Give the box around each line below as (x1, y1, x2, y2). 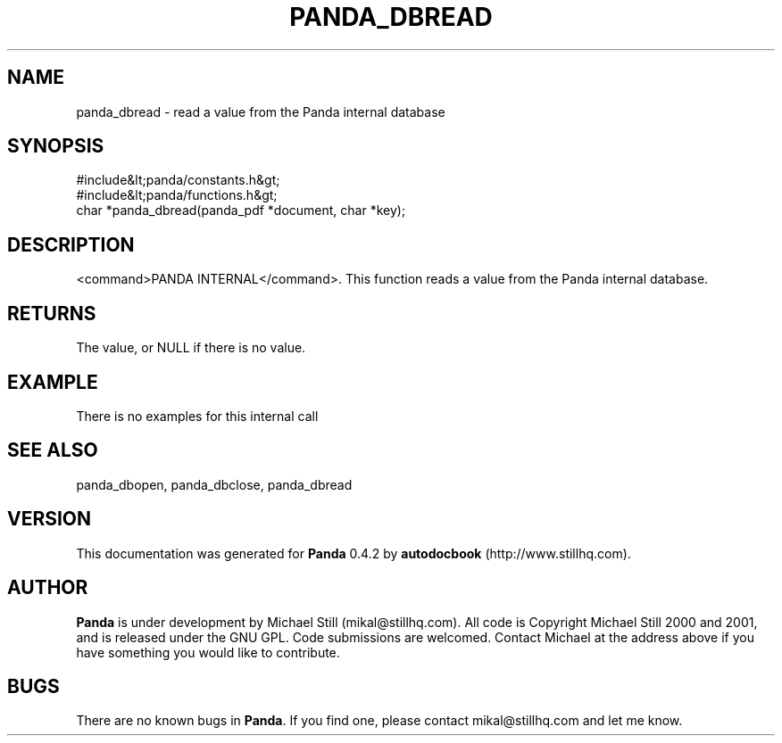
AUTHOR (7, 576, 88, 599)
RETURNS (7, 301, 96, 325)
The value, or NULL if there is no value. (76, 340, 306, 356)
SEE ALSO (7, 439, 98, 462)
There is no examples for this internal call (76, 408, 319, 424)
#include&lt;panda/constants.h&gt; (76, 172, 280, 188)
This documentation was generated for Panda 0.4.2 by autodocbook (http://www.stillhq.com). (76, 545, 631, 561)
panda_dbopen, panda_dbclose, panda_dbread (76, 476, 353, 492)
